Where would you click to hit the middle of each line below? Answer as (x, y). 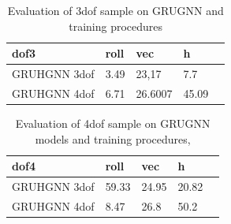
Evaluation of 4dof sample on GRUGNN (113, 123)
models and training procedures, (113, 138)
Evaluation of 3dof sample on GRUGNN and (115, 10)
